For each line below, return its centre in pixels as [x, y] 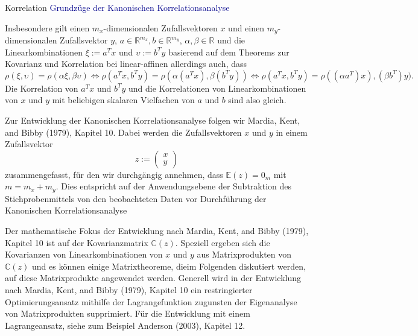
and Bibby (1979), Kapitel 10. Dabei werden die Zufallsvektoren [123, 132]
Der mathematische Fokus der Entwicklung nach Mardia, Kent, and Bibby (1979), [157, 231]
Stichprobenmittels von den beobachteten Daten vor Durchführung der [136, 198]
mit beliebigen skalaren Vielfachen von [123, 100]
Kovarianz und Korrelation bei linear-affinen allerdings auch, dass [126, 64]
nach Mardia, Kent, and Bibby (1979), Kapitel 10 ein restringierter [129, 290]
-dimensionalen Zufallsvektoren [160, 27]
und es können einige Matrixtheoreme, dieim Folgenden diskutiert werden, [169, 266]
